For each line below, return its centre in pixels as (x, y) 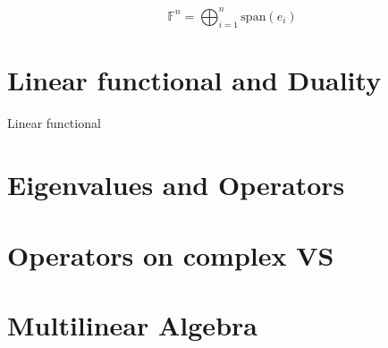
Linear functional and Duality (194, 80)
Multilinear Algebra (132, 324)
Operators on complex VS (171, 255)
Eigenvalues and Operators (176, 185)
